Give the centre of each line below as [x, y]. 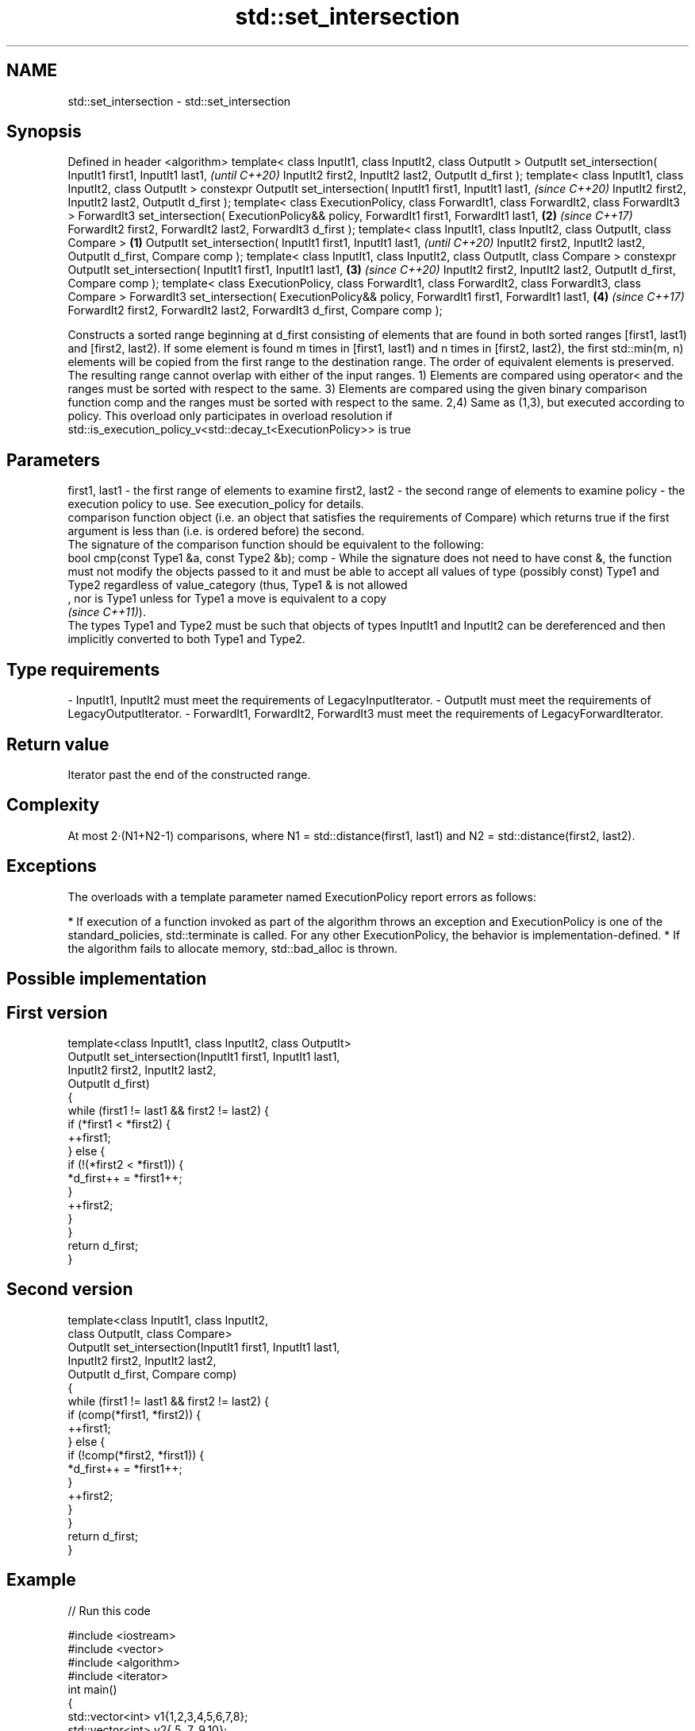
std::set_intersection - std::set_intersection [179, 101]
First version [57, 1012]
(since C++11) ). [107, 612]
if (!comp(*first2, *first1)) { [136, 1455]
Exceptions [52, 866]
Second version [70, 1290]
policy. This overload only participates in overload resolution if [230, 416]
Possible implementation [107, 979]
